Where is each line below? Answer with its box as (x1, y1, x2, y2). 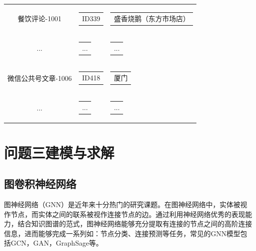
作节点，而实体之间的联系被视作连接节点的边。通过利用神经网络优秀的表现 (4, 209, 245, 219)
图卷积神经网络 (4, 176, 76, 191)
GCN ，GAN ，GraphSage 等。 (10, 238, 103, 248)
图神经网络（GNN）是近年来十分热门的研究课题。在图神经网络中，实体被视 (4, 199, 247, 209)
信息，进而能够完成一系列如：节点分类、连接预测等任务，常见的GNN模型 (4, 228, 240, 238)
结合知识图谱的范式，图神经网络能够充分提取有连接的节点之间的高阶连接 (17, 218, 252, 229)
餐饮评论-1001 (18, 13, 62, 24)
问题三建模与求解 (4, 142, 115, 162)
